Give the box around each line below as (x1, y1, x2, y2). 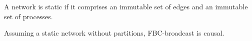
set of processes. (4, 11, 53, 21)
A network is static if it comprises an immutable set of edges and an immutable (4, 1, 248, 11)
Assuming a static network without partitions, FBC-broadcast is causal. (4, 28, 224, 38)
